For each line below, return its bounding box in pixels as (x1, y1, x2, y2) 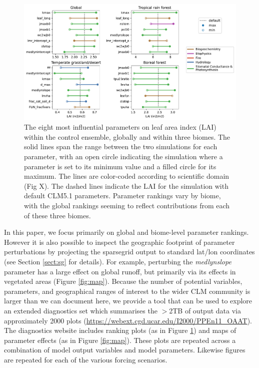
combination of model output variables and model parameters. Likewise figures (4, 344, 245, 355)
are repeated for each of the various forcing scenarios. (4, 354, 167, 364)
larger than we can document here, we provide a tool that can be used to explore (4, 295, 252, 306)
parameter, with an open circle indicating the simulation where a (24, 151, 223, 162)
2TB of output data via (169, 305, 241, 315)
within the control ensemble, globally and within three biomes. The (24, 131, 230, 142)
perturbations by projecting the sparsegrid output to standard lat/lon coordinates (4, 246, 255, 257)
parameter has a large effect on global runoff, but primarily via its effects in (4, 266, 236, 276)
